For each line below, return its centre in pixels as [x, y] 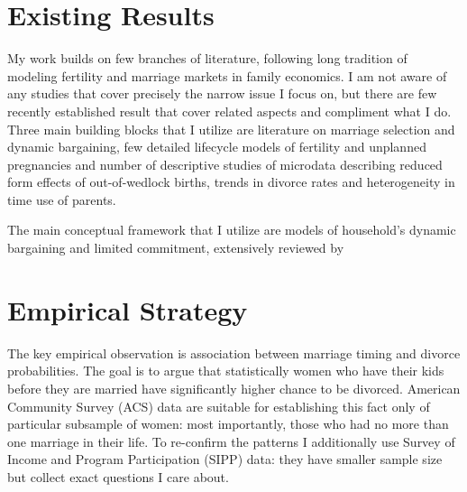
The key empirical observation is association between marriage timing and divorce [234, 353]
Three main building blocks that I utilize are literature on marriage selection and [231, 129]
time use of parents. [62, 199]
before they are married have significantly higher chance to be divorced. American [234, 388]
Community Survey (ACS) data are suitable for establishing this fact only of [219, 406]
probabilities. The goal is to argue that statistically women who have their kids [226, 371]
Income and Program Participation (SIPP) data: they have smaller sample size [225, 459]
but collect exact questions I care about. [118, 476]
